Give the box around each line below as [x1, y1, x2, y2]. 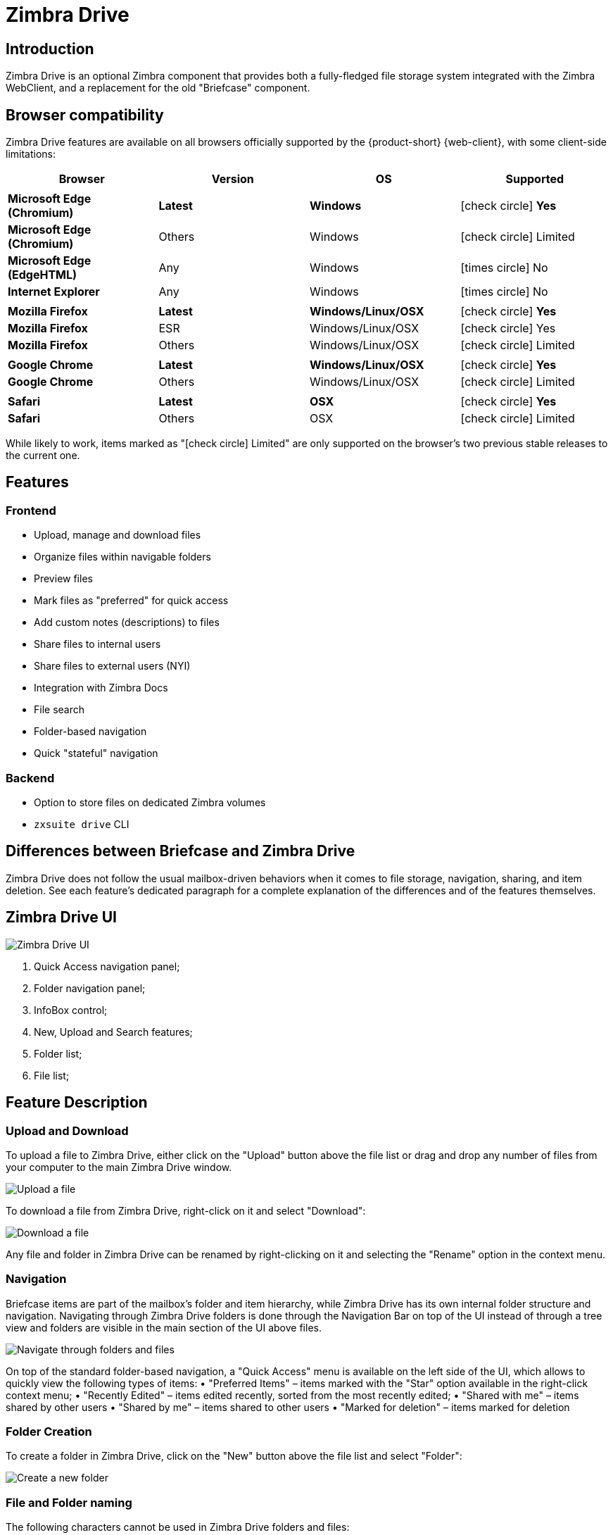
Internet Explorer [8, 284, 100, 299]
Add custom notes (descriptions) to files [34, 616, 220, 629]
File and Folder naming [6, 1495, 132, 1510]
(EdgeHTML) [8, 268, 77, 282]
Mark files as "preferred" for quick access [34, 594, 229, 607]
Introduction [6, 39, 94, 58]
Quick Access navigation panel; [34, 960, 180, 972]
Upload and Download [6, 1123, 129, 1138]
